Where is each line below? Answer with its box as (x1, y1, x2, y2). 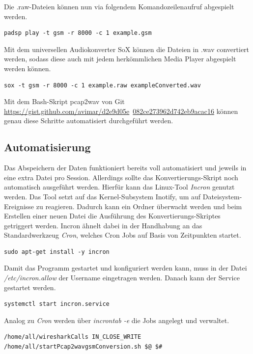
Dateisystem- (202, 191, 242, 201)
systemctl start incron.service (4, 300, 110, 308)
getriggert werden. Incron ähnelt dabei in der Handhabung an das (4, 220, 202, 230)
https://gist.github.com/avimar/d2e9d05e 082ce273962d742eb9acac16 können (4, 106, 238, 116)
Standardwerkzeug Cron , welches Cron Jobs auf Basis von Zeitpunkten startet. (4, 230, 241, 240)
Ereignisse (4, 201, 34, 211)
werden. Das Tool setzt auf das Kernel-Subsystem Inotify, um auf (4, 191, 201, 201)
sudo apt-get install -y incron (4, 248, 110, 255)
